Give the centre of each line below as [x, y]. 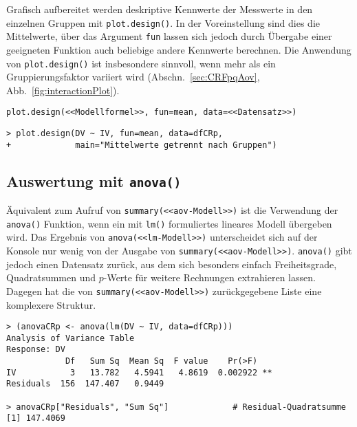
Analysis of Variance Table [71, 338]
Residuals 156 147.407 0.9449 [85, 384]
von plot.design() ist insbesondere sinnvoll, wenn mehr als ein [141, 63]
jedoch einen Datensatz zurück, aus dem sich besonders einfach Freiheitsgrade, [172, 264]
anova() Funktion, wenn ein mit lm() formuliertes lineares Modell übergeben [169, 223]
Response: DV [36, 350]
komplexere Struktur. [51, 304]
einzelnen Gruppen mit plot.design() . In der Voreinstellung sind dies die [163, 22]
